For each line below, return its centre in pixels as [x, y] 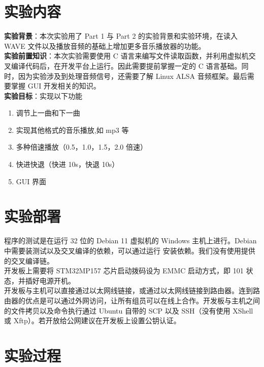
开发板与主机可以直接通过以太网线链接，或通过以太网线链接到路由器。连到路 [132, 290]
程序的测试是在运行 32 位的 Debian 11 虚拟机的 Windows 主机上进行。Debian [130, 241]
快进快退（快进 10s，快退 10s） [68, 164]
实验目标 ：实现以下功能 [43, 95]
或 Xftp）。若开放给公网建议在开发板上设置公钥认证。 [92, 320]
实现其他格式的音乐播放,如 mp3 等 [72, 130]
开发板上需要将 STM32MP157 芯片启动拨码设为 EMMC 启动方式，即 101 [124, 271]
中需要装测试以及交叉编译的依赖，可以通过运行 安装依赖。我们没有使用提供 [130, 250]
